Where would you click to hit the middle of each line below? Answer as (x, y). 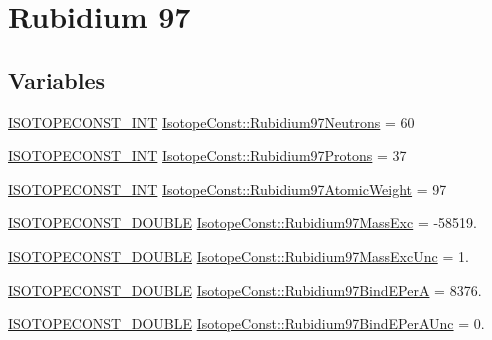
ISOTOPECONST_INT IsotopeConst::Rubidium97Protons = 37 (207, 155)
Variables (57, 79)
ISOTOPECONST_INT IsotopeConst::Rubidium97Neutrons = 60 (211, 121)
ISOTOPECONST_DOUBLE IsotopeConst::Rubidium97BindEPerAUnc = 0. (246, 323)
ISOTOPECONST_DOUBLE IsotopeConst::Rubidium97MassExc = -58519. (242, 222)
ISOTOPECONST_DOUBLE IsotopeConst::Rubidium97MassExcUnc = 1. (238, 255)
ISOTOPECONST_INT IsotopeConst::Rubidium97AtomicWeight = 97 (227, 188)
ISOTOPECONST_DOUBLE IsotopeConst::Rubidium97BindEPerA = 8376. (245, 289)
